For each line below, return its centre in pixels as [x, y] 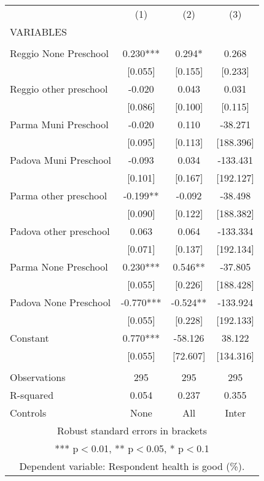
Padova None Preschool [60, 302]
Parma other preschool [59, 195]
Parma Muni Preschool [59, 124]
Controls [28, 413]
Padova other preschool [60, 231]
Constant [29, 338]
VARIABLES [38, 32]
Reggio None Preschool [60, 53]
